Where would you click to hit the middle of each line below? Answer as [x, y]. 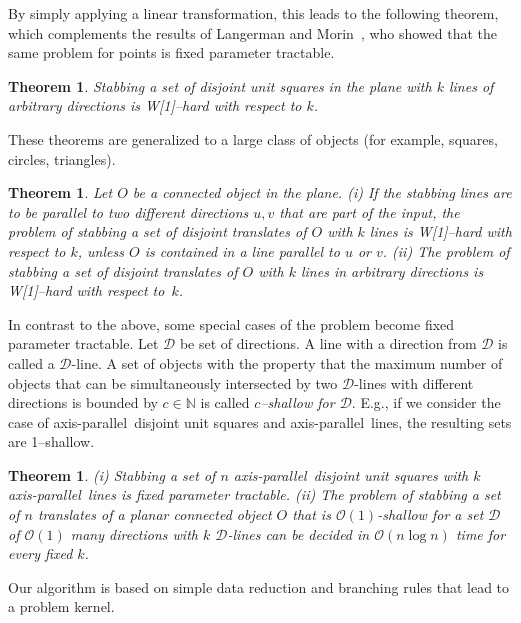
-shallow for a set [430, 514]
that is [311, 514]
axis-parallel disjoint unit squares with [351, 474]
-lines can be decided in [298, 533]
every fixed [40, 553]
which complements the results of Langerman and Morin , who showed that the [253, 32]
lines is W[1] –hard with [440, 231]
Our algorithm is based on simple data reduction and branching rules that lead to [259, 586]
